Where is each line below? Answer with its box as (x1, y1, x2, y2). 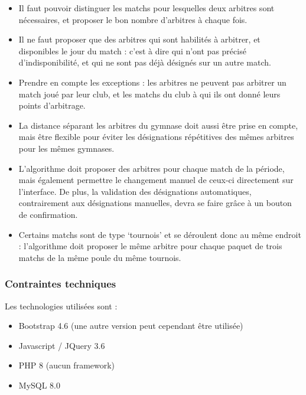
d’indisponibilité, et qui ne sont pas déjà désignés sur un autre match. (18, 56, 271, 68)
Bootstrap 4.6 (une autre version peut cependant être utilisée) (18, 319, 243, 332)
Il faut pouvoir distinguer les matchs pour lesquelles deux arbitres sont (18, 2, 275, 14)
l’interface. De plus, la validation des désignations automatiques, (18, 185, 252, 197)
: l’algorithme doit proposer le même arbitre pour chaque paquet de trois (18, 240, 282, 252)
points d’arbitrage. (18, 99, 86, 112)
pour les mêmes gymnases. (18, 142, 115, 154)
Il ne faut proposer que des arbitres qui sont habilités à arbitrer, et (18, 33, 261, 45)
